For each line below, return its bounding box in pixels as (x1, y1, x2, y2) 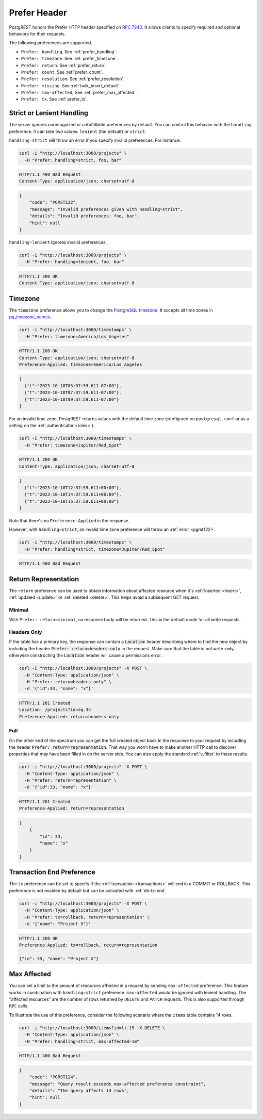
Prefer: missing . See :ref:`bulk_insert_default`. (21, 82, 121, 88)
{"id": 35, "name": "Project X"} (19, 956, 99, 961)
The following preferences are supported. (9, 40, 92, 46)
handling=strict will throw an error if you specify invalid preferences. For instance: (9, 137, 181, 143)
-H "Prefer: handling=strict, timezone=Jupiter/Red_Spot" (24, 546, 165, 552)
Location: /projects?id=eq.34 (19, 707, 91, 713)
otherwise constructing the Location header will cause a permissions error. (9, 653, 162, 658)
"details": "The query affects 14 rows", (29, 1087, 130, 1093)
